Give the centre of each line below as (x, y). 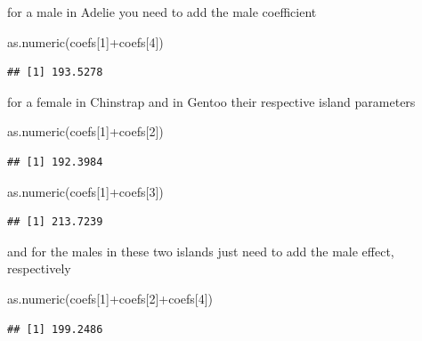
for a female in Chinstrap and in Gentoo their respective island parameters (211, 101)
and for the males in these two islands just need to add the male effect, (201, 251)
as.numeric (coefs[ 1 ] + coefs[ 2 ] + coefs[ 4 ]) (110, 298)
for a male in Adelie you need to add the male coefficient (162, 12)
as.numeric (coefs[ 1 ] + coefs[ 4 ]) (85, 41)
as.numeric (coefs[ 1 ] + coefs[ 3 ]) (85, 191)
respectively (39, 268)
